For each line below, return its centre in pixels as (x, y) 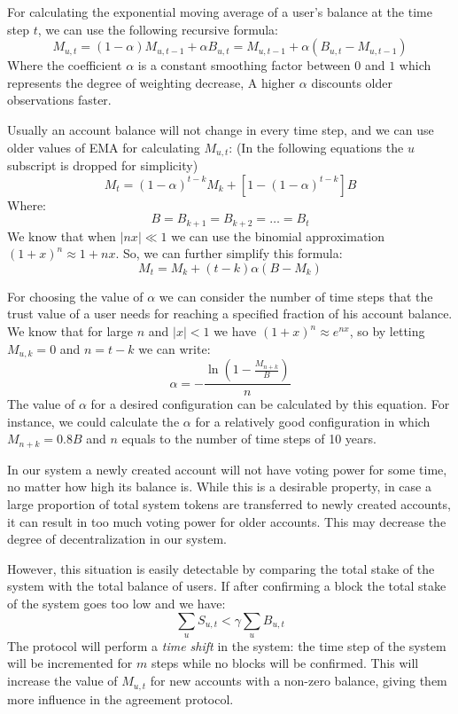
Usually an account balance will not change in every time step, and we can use (221, 129)
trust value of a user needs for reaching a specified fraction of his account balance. (230, 314)
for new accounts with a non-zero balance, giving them (299, 681)
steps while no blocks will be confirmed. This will (285, 663)
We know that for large (70, 331)
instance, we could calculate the (93, 421)
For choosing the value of (75, 296)
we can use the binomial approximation (278, 235)
